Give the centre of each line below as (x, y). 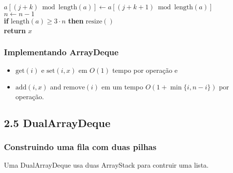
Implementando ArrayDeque (61, 52)
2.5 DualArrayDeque (57, 122)
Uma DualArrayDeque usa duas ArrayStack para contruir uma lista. (106, 165)
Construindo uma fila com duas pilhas (80, 146)
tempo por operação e (145, 70)
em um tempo (122, 86)
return (15, 30)
